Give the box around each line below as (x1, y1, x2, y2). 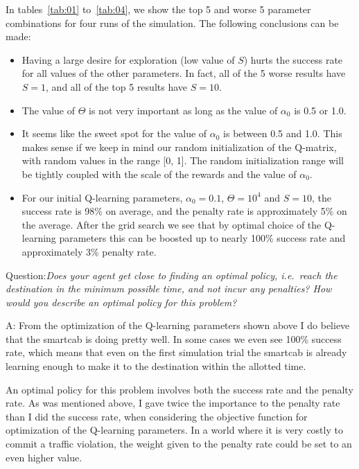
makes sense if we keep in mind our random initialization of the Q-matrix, (21, 139, 337, 154)
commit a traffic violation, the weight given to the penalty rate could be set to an (6, 436, 352, 451)
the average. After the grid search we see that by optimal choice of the (21, 217, 322, 231)
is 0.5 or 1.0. (294, 103, 347, 117)
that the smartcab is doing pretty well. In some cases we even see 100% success (6, 331, 342, 346)
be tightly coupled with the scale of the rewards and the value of (21, 166, 297, 181)
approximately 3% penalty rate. (21, 244, 157, 258)
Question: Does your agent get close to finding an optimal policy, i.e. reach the (6, 267, 338, 282)
